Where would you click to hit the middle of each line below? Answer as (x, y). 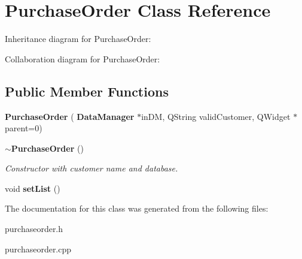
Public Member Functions (87, 91)
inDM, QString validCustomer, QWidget (216, 116)
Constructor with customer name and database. (91, 168)
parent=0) (24, 128)
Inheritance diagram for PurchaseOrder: (78, 39)
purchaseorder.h (34, 229)
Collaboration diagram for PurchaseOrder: (83, 58)
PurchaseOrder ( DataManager (70, 116)
